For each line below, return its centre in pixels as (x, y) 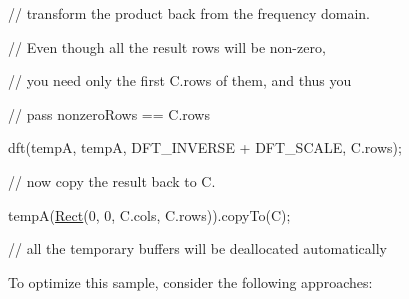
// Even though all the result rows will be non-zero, (167, 46)
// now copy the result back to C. (112, 180)
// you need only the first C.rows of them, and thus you (180, 80)
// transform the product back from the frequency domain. (189, 13)
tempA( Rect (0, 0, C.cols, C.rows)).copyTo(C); (149, 214)
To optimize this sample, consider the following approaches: (190, 281)
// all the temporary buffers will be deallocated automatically (197, 248)
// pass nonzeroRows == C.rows (109, 113)
